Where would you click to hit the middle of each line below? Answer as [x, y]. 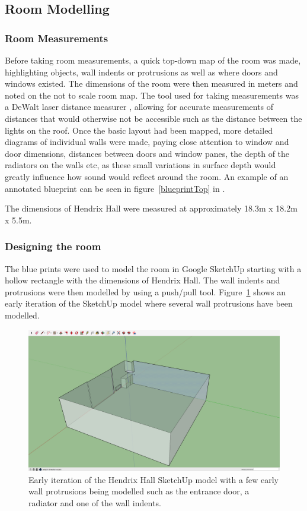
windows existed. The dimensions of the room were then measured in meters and [151, 83]
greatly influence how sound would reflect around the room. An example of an [147, 176]
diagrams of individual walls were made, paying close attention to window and [147, 142]
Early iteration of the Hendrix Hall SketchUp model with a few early [153, 479]
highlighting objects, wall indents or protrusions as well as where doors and [141, 72]
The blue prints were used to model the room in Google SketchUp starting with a [153, 268]
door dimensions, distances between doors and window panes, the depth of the [147, 153]
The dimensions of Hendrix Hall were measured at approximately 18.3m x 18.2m [151, 208]
